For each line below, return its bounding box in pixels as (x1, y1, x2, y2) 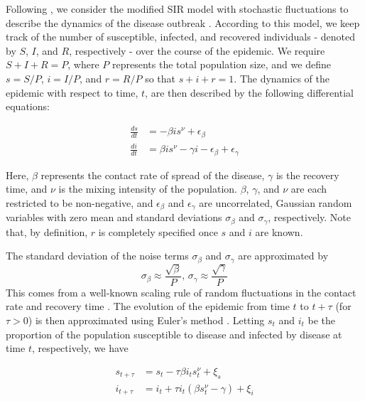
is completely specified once (98, 224, 218, 239)
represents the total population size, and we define (112, 57, 331, 72)
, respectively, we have (31, 341, 129, 355)
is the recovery (276, 167, 339, 182)
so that (145, 70, 176, 85)
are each (290, 181, 327, 196)
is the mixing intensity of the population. (58, 181, 237, 196)
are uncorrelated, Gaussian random (199, 195, 352, 210)
